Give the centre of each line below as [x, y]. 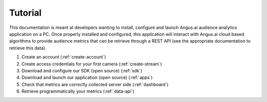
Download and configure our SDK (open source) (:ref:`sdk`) [82, 71]
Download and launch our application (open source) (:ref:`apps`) [87, 77]
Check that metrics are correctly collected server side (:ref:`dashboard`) [95, 84]
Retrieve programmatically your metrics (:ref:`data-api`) [78, 91]
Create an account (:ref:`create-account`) [64, 57]
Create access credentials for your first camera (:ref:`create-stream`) [92, 64]
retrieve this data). [28, 48]
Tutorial [25, 13]
